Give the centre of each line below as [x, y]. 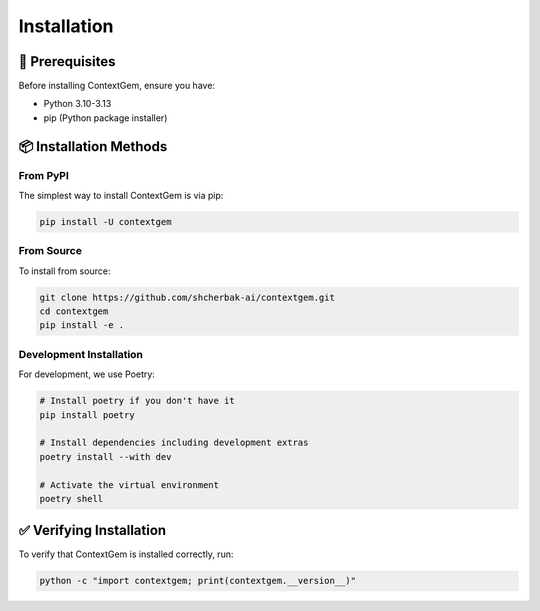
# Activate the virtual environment [129, 484]
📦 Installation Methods [93, 146]
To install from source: [64, 271]
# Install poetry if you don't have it [137, 401]
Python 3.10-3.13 [77, 104]
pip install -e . [82, 325]
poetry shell [71, 498]
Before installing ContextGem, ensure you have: [116, 86]
